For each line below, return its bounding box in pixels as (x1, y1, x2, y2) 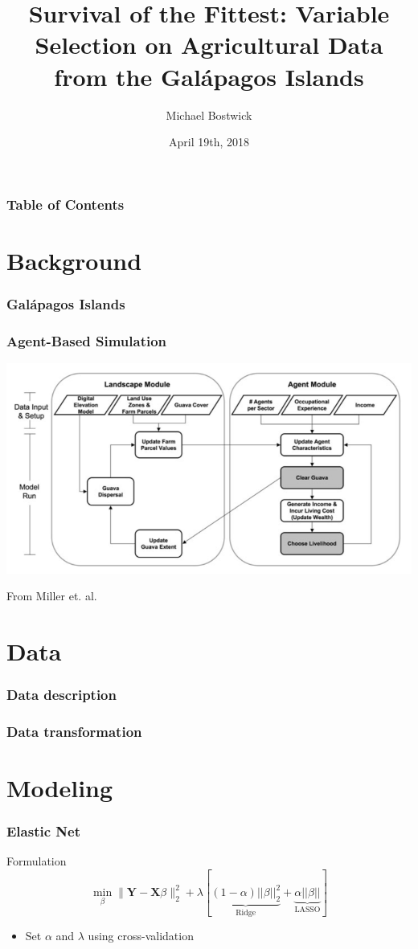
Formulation (6, 853, 67, 869)
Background (6, 243, 142, 276)
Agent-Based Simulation (6, 330, 167, 350)
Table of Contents (6, 194, 125, 214)
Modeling (6, 771, 113, 804)
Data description (6, 685, 117, 705)
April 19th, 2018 (168, 133, 249, 150)
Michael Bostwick (166, 106, 252, 123)
